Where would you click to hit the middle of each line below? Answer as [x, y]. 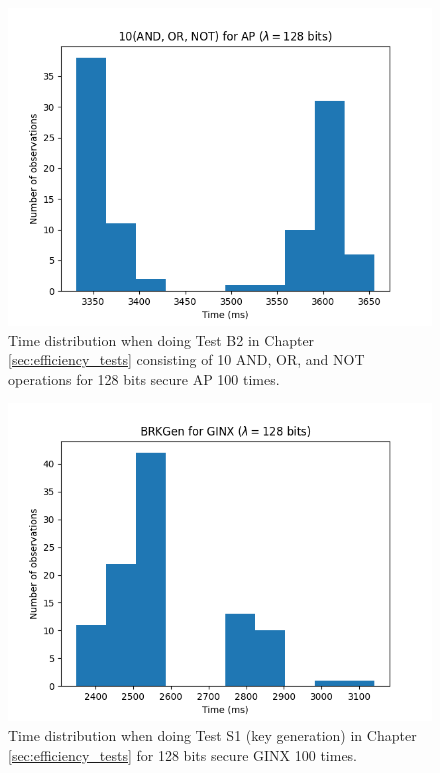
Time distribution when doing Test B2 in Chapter [161, 339]
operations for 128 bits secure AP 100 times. [144, 378]
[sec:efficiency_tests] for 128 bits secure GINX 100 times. [183, 754]
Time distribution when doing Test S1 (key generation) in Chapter [212, 734]
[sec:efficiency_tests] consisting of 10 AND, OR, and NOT [186, 359]
